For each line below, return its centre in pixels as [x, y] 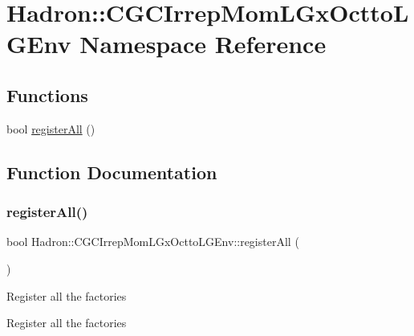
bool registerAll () [51, 128]
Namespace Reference [203, 44]
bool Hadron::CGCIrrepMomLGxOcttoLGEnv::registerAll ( [153, 242]
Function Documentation [112, 172]
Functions [47, 94]
